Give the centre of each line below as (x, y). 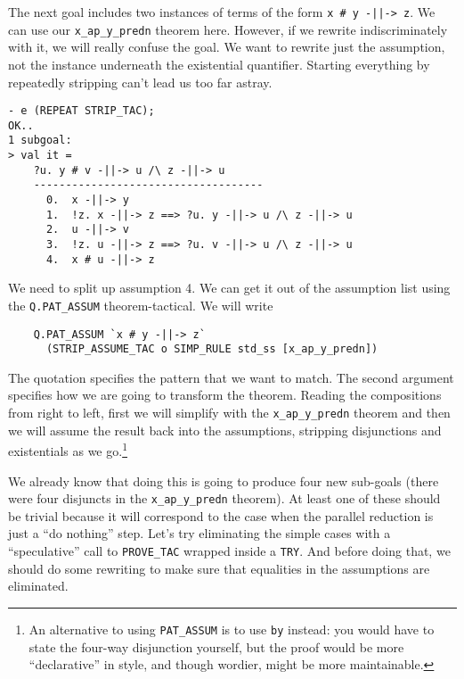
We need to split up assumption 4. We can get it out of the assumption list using (229, 288)
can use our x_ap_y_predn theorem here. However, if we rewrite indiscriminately (228, 29)
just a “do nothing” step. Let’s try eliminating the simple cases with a (199, 533)
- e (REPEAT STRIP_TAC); (81, 111)
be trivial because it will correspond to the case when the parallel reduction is (221, 515)
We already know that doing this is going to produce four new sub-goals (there (224, 480)
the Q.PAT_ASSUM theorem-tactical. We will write (141, 305)
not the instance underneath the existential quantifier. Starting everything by (219, 64)
